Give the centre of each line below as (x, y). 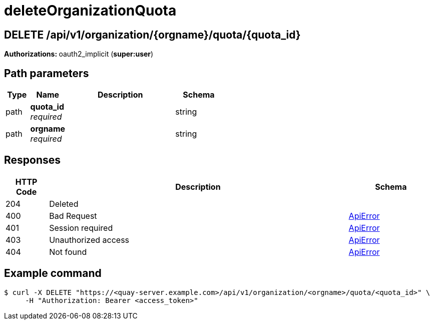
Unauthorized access (89, 240)
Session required (81, 228)
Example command (53, 273)
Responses (33, 160)
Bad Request (73, 216)
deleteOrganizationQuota (90, 11)
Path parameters (47, 73)
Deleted (64, 204)
